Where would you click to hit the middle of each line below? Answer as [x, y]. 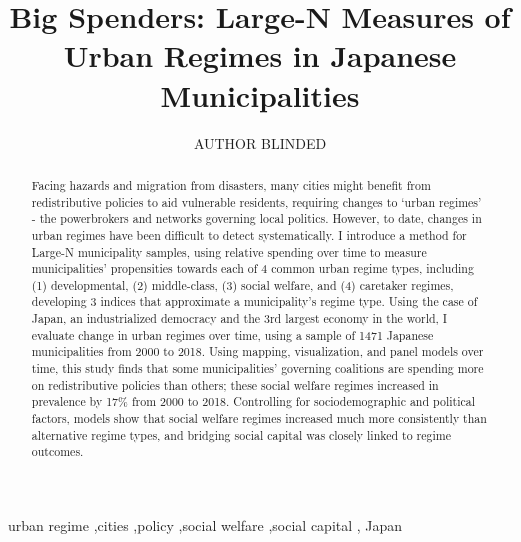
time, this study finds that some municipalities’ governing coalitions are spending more [257, 368]
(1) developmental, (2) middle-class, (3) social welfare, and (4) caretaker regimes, [242, 284]
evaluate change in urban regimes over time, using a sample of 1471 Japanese [232, 334]
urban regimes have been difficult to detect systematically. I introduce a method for [249, 234]
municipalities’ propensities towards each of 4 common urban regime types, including [252, 268]
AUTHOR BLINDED [260, 142]
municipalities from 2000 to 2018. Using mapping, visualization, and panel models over [257, 351]
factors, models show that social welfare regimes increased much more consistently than [259, 418]
